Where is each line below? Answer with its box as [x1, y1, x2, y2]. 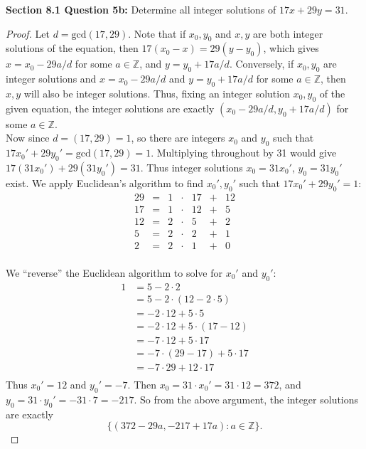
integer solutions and [6, 71, 97, 86]
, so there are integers [131, 130, 225, 145]
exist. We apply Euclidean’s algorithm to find [6, 175, 204, 190]
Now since [6, 130, 50, 145]
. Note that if [128, 26, 186, 41]
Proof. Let [6, 26, 50, 41]
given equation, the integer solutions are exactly [6, 100, 215, 115]
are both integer [253, 26, 323, 41]
